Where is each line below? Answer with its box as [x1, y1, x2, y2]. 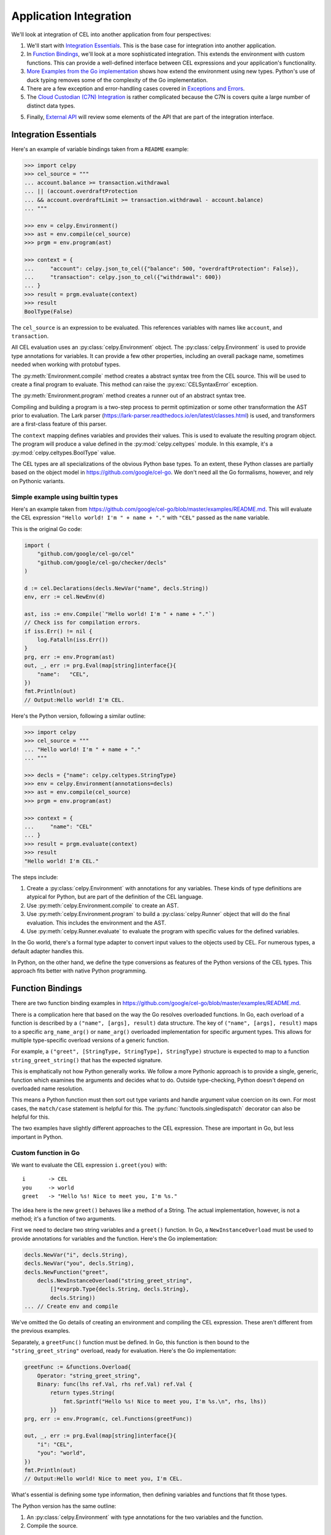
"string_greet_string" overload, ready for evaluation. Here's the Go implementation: [11, 1347, 237, 1354]
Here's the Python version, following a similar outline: [11, 712, 146, 720]
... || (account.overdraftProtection [24, 188, 138, 195]
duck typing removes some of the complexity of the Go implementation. [26, 76, 208, 84]
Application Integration [11, 9, 132, 23]
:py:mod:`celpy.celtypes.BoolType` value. [11, 449, 116, 456]
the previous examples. [11, 1327, 70, 1335]
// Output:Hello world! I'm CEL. [24, 696, 125, 703]
